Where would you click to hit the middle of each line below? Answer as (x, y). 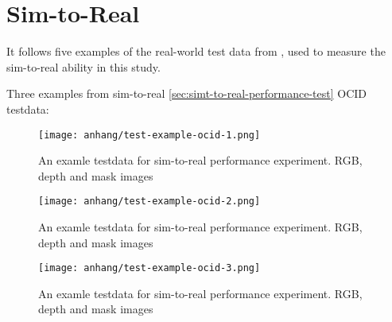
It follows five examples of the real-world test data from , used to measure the (196, 51)
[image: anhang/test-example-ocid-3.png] (149, 268)
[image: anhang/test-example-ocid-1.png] (149, 135)
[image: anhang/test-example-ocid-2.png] (149, 202)
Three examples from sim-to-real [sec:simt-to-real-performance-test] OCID (187, 93)
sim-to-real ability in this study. (83, 66)
